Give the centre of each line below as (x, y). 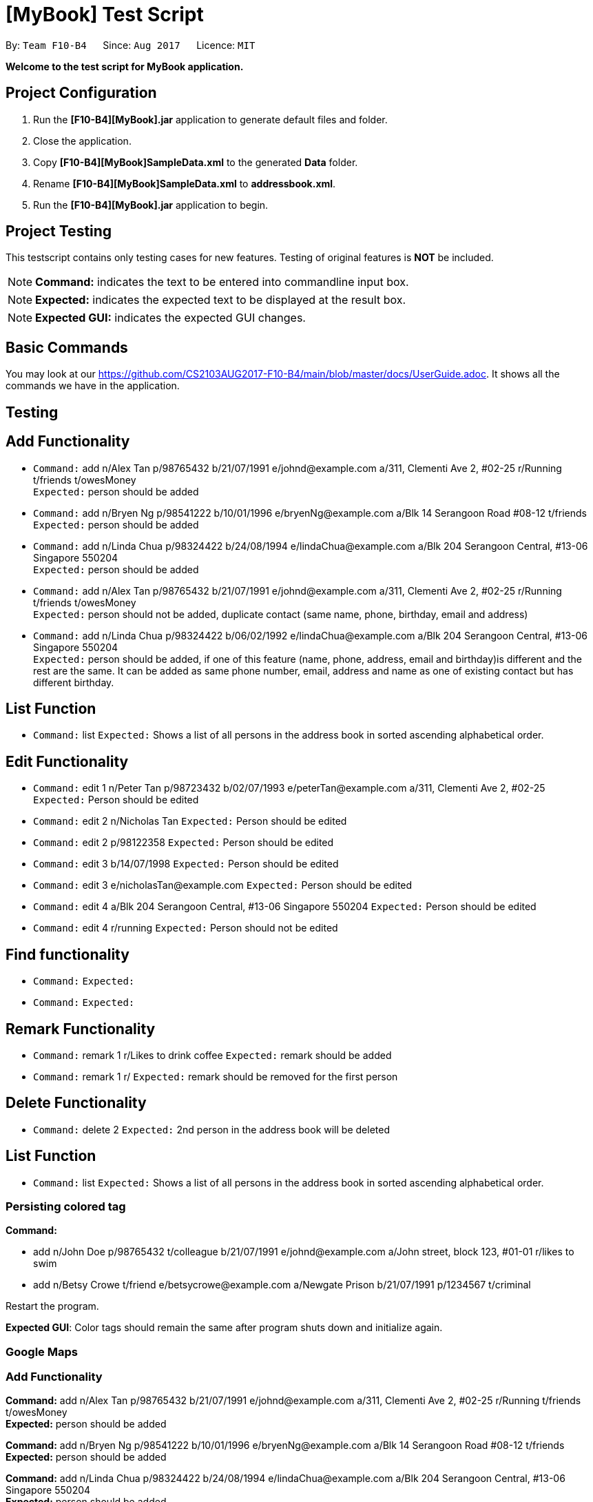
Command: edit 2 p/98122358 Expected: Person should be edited (184, 843)
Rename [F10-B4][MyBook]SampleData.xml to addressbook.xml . (185, 183)
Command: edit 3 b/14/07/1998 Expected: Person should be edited (186, 864)
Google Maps (42, 1351)
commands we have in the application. (93, 386)
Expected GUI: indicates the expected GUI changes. (170, 318)
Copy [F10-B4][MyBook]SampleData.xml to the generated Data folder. (196, 162)
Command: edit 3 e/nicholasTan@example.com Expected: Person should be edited (223, 885)
